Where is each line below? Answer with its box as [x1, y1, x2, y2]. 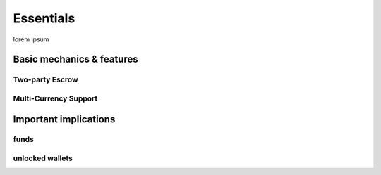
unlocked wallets [13, 153, 73, 163]
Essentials [13, 11, 75, 26]
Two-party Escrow [13, 74, 78, 84]
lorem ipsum [13, 35, 49, 44]
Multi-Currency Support [13, 93, 98, 103]
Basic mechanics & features [13, 53, 138, 65]
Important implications [13, 113, 116, 125]
